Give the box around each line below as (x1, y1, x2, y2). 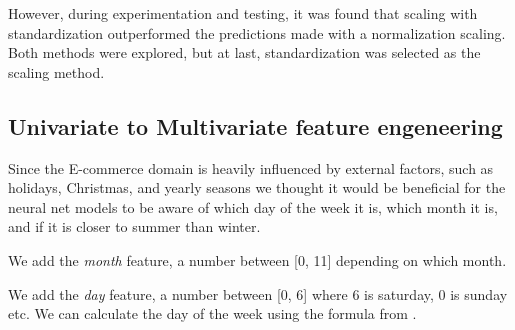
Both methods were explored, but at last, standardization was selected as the (8, 42, 481, 63)
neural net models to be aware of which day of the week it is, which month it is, (8, 196, 498, 217)
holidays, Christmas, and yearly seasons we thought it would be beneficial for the (8, 177, 506, 198)
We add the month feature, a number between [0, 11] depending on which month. (8, 249, 507, 270)
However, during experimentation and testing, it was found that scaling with (8, 3, 478, 23)
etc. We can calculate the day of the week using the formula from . (8, 303, 417, 324)
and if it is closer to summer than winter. (8, 216, 261, 237)
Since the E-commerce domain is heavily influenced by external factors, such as (8, 157, 494, 178)
